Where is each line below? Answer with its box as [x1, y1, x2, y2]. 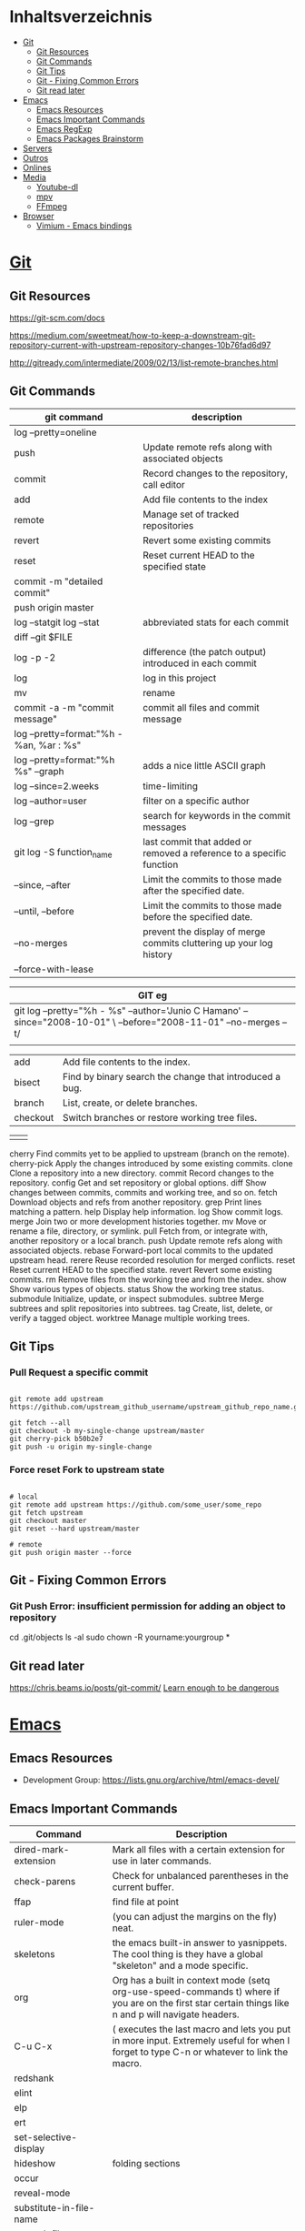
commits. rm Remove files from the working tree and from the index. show [9, 1274, 288, 1285]
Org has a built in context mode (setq [112, 1974, 271, 1987]
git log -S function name [14, 846, 113, 861]
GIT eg [137, 989, 168, 1002]
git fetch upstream [9, 1508, 84, 1517]
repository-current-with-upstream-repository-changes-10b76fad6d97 [9, 339, 271, 350]
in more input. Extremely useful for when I [112, 2034, 290, 2047]
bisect [14, 1075, 41, 1088]
